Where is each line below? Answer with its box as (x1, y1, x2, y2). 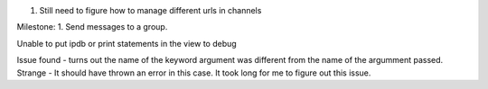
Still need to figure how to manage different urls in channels (39, 5, 262, 15)
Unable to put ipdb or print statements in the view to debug (16, 38, 237, 49)
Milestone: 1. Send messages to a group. (16, 22, 168, 32)
